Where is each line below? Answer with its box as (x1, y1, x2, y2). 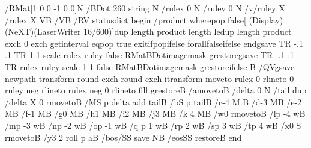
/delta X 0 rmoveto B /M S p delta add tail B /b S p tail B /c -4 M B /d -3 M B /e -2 (5, 95, 302, 108)
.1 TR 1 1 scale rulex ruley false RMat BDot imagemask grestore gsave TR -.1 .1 (5, 49, 295, 61)
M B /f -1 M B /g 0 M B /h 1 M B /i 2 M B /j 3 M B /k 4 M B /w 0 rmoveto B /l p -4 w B (5, 107, 306, 120)
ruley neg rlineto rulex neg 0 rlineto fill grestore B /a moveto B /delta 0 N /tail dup (5, 84, 307, 96)
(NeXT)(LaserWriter (5, 25, 81, 38)
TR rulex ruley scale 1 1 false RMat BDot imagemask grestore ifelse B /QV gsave (5, 60, 295, 73)
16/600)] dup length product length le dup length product (83, 25, 292, 38)
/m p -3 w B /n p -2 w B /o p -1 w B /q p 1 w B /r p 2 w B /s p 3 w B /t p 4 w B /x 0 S (5, 119, 301, 131)
